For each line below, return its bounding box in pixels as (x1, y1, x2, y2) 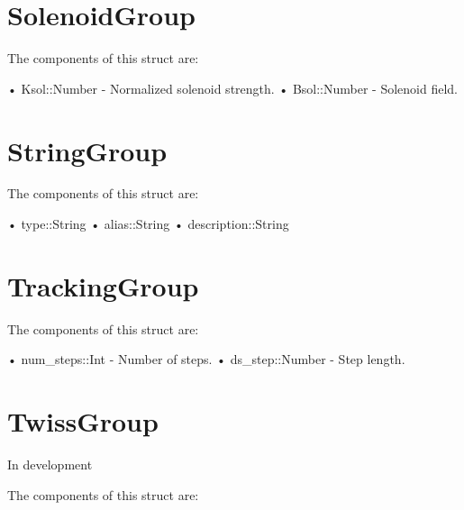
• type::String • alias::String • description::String (7, 214, 289, 233)
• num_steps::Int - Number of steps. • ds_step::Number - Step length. (7, 350, 405, 369)
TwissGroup (7, 403, 159, 440)
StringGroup (7, 132, 168, 168)
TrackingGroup (7, 267, 199, 304)
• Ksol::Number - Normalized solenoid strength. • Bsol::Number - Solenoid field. (7, 78, 459, 97)
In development (7, 455, 93, 474)
